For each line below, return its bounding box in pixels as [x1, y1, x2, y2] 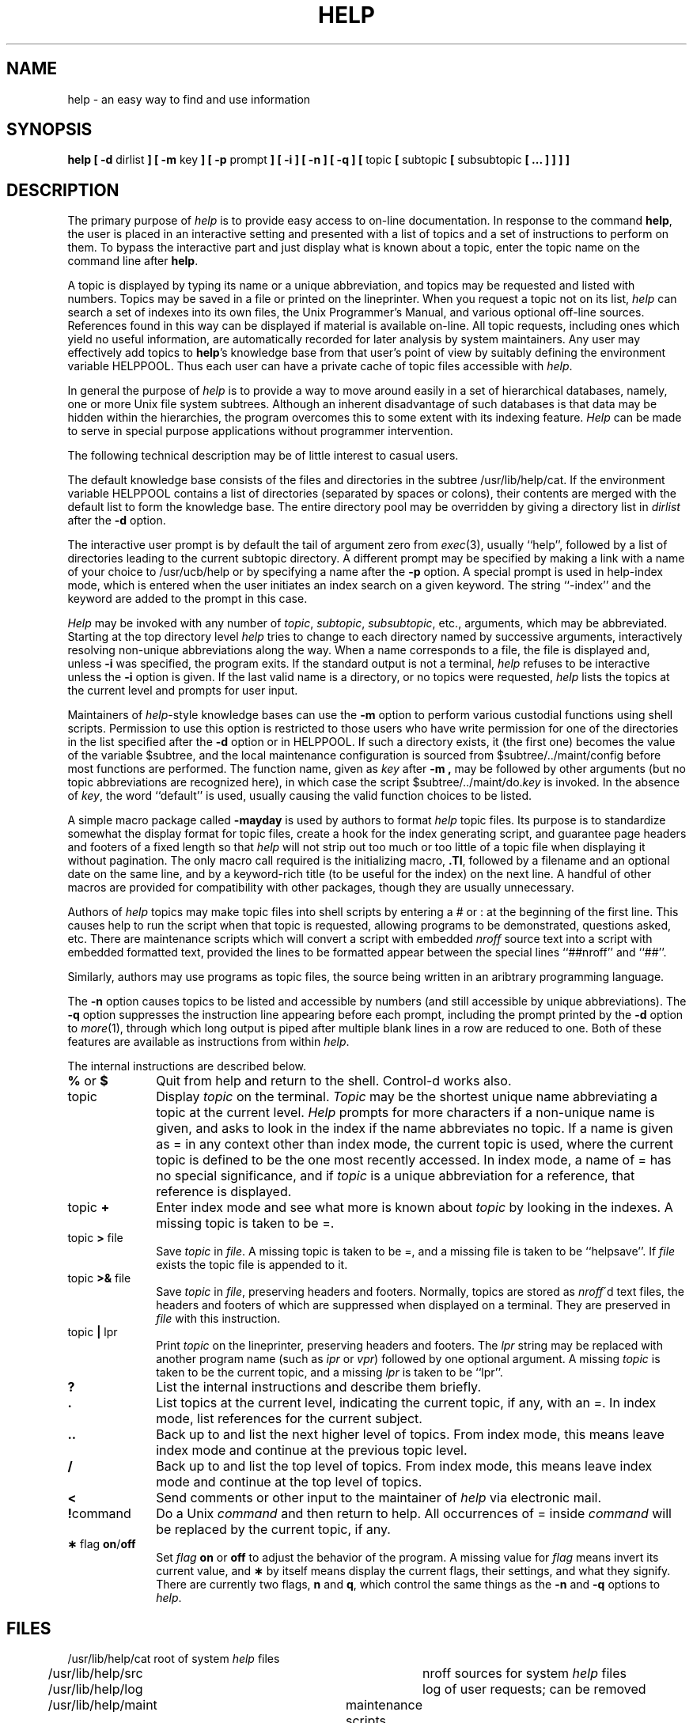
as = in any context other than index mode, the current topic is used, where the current [156, 1136, 673, 1153]
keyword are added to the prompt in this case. [67, 592, 308, 606]
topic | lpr [67, 1325, 118, 1339]
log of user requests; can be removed [422, 1681, 646, 1698]
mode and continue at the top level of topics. [156, 1474, 422, 1490]
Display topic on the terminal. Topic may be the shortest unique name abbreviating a [156, 1089, 658, 1105]
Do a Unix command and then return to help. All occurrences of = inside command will [156, 1505, 672, 1522]
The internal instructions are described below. [67, 1059, 307, 1074]
